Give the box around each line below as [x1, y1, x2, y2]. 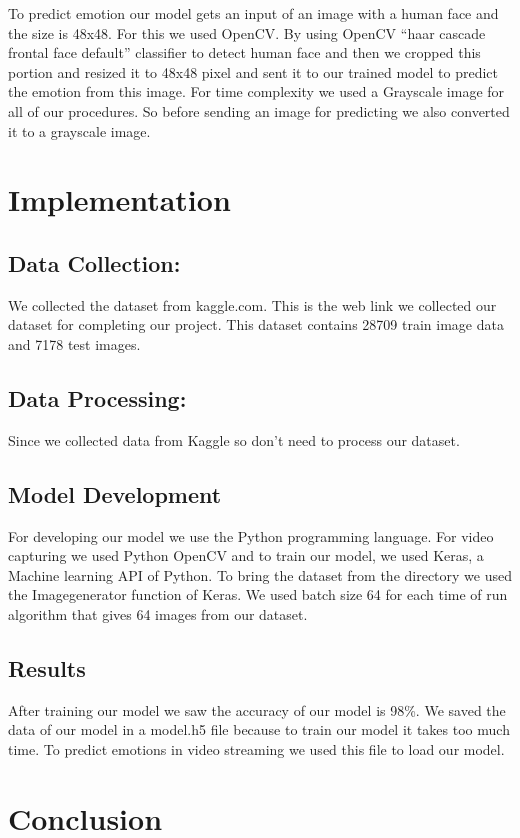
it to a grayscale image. [8, 120, 151, 141]
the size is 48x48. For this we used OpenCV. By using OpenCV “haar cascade [8, 22, 486, 43]
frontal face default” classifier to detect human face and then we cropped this [8, 42, 481, 63]
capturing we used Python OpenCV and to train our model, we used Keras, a [8, 545, 484, 566]
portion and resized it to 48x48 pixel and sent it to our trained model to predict [8, 61, 498, 82]
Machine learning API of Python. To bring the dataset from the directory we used [8, 564, 512, 585]
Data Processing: [8, 382, 187, 413]
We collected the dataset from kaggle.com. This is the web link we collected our [8, 294, 497, 315]
